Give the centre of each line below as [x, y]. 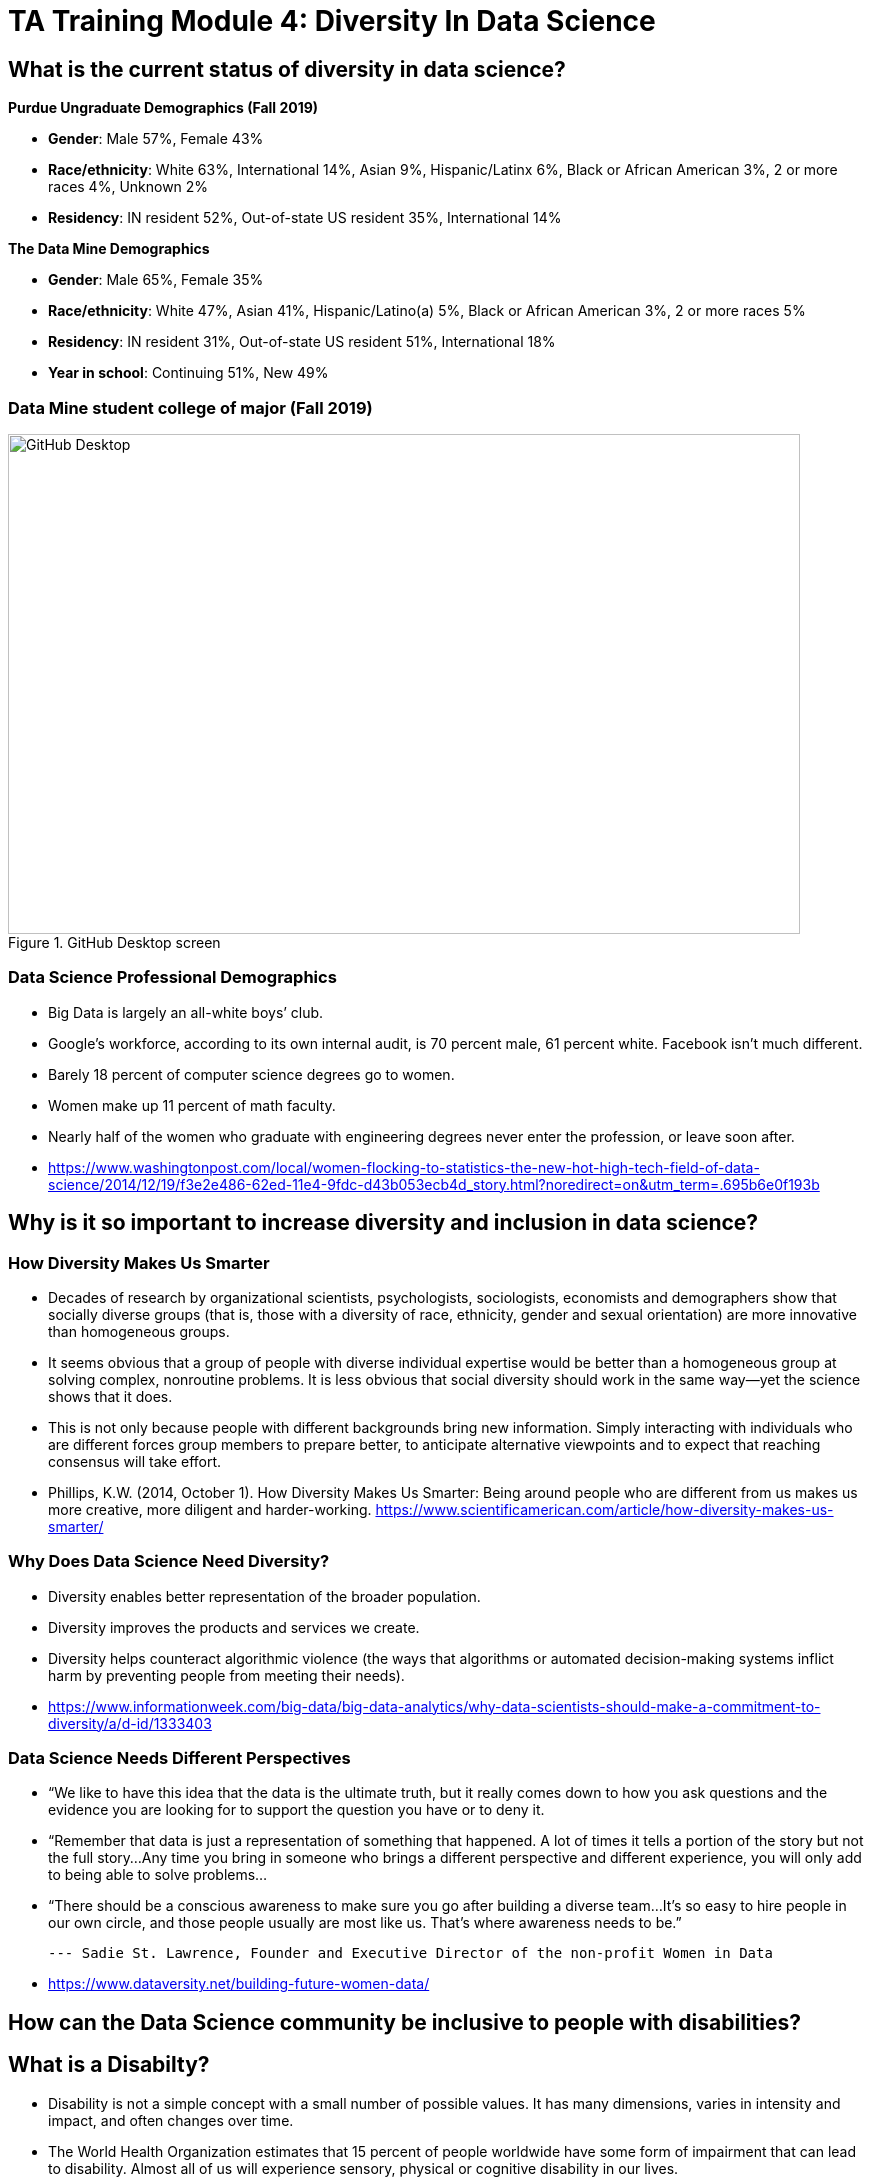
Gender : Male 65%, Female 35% [156, 280]
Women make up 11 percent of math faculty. [192, 1105]
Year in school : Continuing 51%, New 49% [188, 373]
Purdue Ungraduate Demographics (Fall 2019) [163, 108]
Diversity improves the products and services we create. [234, 1627]
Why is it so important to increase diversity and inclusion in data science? [383, 1223]
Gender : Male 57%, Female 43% [156, 139]
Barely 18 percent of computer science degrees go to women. [251, 1074]
